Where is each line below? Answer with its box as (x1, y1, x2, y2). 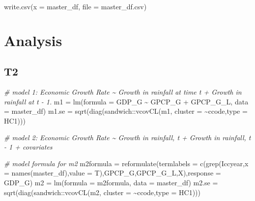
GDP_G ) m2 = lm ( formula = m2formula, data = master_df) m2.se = (4, 177, 218, 187)
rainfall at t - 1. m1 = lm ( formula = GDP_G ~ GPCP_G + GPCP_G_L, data (4, 96, 249, 106)
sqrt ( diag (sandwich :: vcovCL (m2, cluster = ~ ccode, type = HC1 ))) (4, 187, 201, 197)
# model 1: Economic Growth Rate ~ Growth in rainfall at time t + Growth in (4, 87, 242, 97)
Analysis (4, 30, 62, 50)
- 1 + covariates (4, 142, 53, 152)
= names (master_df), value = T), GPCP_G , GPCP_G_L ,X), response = (4, 168, 221, 178)
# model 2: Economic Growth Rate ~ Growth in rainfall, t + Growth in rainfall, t (4, 132, 251, 142)
